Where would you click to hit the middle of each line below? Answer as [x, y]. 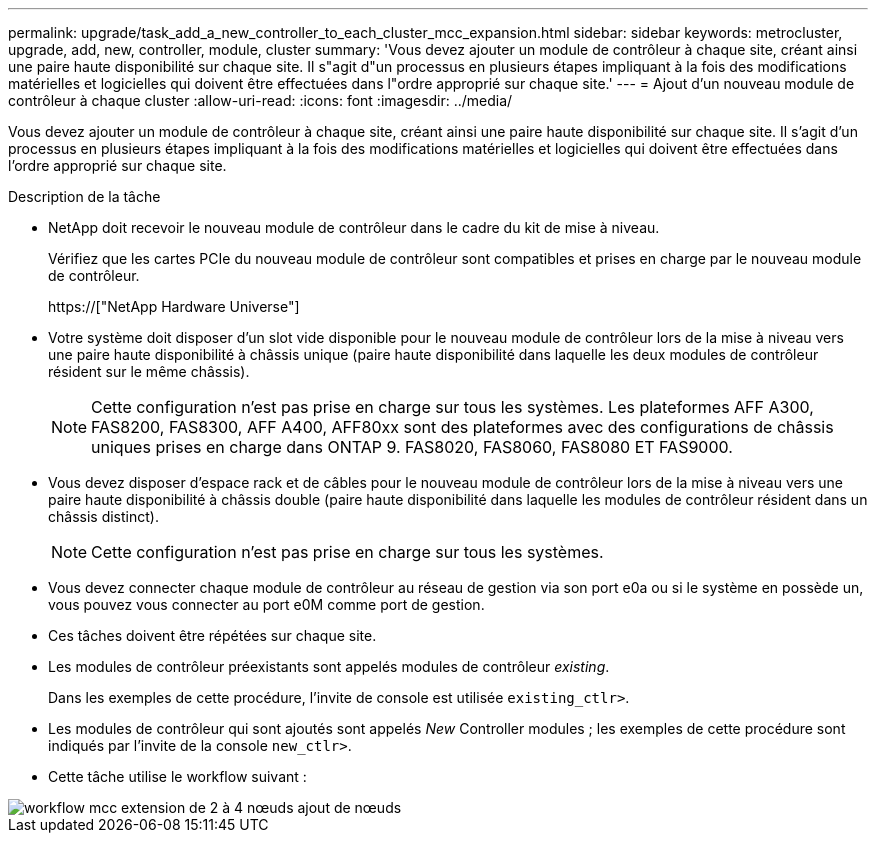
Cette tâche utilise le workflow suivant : [177, 776]
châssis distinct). [103, 516]
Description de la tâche [84, 196]
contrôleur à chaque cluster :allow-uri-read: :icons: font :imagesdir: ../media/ [260, 100]
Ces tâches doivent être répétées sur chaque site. [212, 635]
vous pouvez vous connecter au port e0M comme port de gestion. [266, 604]
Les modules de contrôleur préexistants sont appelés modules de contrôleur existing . [329, 666]
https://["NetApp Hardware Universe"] [174, 306]
